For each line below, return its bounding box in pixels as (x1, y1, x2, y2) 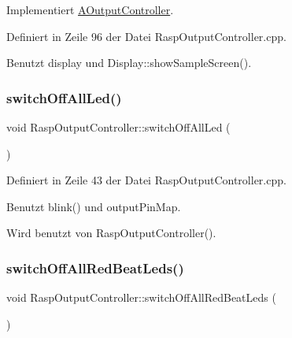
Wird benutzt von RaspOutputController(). (6, 225, 216, 241)
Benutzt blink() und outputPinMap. (6, 198, 181, 214)
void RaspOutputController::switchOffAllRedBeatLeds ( (6, 289, 276, 306)
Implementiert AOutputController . (6, 2, 174, 17)
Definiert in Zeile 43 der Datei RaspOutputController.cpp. (6, 172, 286, 188)
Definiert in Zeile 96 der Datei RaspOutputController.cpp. (6, 28, 286, 44)
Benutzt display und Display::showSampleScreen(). (6, 54, 252, 71)
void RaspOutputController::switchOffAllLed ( (6, 119, 231, 135)
